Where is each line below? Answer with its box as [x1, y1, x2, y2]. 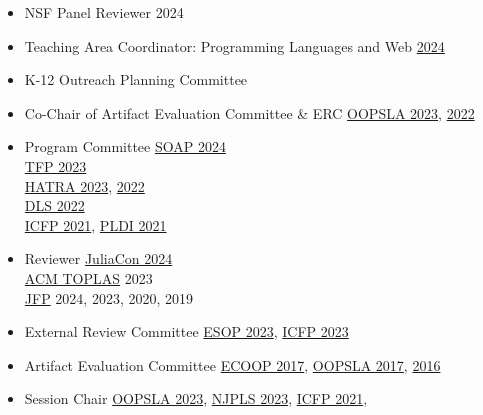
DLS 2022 [24, 195, 85, 216]
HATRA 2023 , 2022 [24, 175, 145, 196]
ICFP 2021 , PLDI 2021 [24, 214, 167, 235]
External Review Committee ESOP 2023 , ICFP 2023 [24, 321, 349, 342]
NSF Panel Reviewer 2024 [24, 2, 184, 22]
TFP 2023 [24, 155, 87, 176]
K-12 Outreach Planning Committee [24, 69, 248, 90]
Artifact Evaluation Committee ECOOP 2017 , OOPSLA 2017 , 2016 [24, 354, 441, 375]
